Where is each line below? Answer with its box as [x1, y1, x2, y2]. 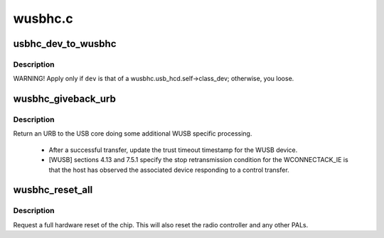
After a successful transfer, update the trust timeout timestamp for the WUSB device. [48, 146, 298, 154]
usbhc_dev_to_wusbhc [13, 38, 117, 50]
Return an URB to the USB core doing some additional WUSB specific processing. [13, 129, 252, 138]
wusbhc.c [13, 11, 74, 26]
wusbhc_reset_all [13, 184, 93, 196]
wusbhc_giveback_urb [13, 93, 117, 105]
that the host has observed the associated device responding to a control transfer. [48, 166, 289, 174]
